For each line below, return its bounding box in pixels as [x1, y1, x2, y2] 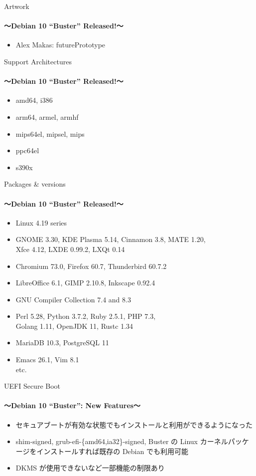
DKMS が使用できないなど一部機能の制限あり [15, 463, 165, 473]
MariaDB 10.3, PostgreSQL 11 [15, 337, 109, 348]
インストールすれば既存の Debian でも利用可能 [36, 446, 188, 456]
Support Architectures [4, 56, 72, 66]
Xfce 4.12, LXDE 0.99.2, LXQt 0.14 [15, 243, 125, 254]
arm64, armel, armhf [15, 111, 79, 122]
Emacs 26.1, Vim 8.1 [15, 354, 79, 365]
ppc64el [15, 145, 39, 156]
